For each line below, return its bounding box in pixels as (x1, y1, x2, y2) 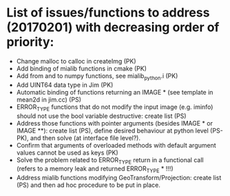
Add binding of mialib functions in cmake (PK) (16, 64, 147, 72)
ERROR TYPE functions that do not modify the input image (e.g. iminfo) (16, 102, 213, 112)
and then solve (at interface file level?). (30, 133, 140, 142)
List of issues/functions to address (6, 5, 210, 21)
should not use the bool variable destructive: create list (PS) (16, 112, 187, 120)
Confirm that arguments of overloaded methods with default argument (16, 141, 216, 149)
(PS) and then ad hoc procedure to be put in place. (16, 181, 161, 189)
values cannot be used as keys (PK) (16, 148, 118, 157)
